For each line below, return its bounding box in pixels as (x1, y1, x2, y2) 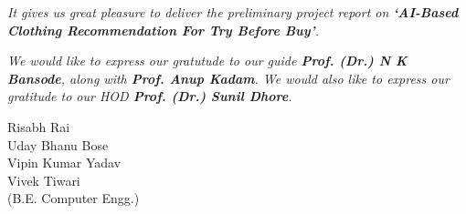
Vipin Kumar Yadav (7, 153, 122, 172)
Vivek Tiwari (7, 170, 80, 189)
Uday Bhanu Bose (7, 135, 109, 154)
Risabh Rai (7, 117, 70, 136)
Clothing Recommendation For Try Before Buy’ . (7, 20, 319, 39)
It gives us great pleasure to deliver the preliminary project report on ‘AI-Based (7, 3, 459, 21)
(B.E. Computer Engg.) (7, 189, 140, 208)
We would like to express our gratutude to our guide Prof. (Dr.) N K (7, 51, 408, 70)
